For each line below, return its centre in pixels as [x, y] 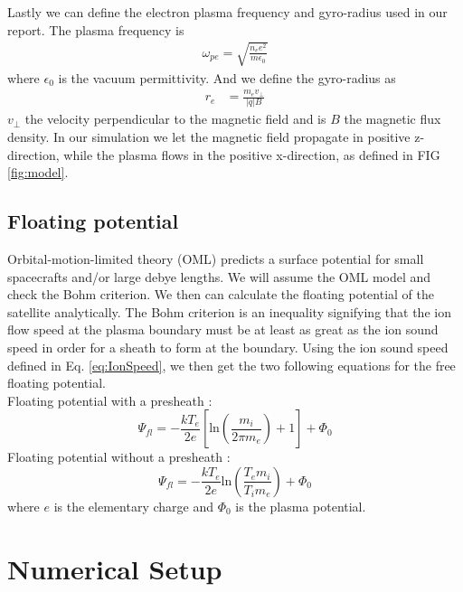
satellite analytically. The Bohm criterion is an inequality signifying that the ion [229, 311]
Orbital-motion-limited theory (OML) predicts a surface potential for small [216, 258]
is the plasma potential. [301, 506]
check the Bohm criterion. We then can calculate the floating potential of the [221, 294]
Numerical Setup [115, 568]
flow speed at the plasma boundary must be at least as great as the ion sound [223, 329]
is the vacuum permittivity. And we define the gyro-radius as [227, 77]
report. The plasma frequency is [96, 29]
